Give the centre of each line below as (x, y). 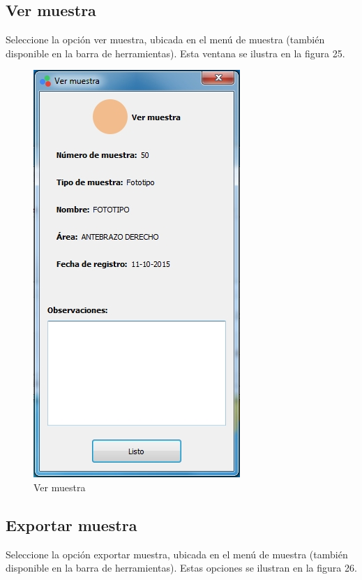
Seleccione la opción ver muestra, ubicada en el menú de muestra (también (165, 39)
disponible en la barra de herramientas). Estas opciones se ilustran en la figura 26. (181, 568)
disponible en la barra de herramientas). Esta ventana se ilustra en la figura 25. (175, 53)
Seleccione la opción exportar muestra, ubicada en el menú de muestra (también (177, 554)
